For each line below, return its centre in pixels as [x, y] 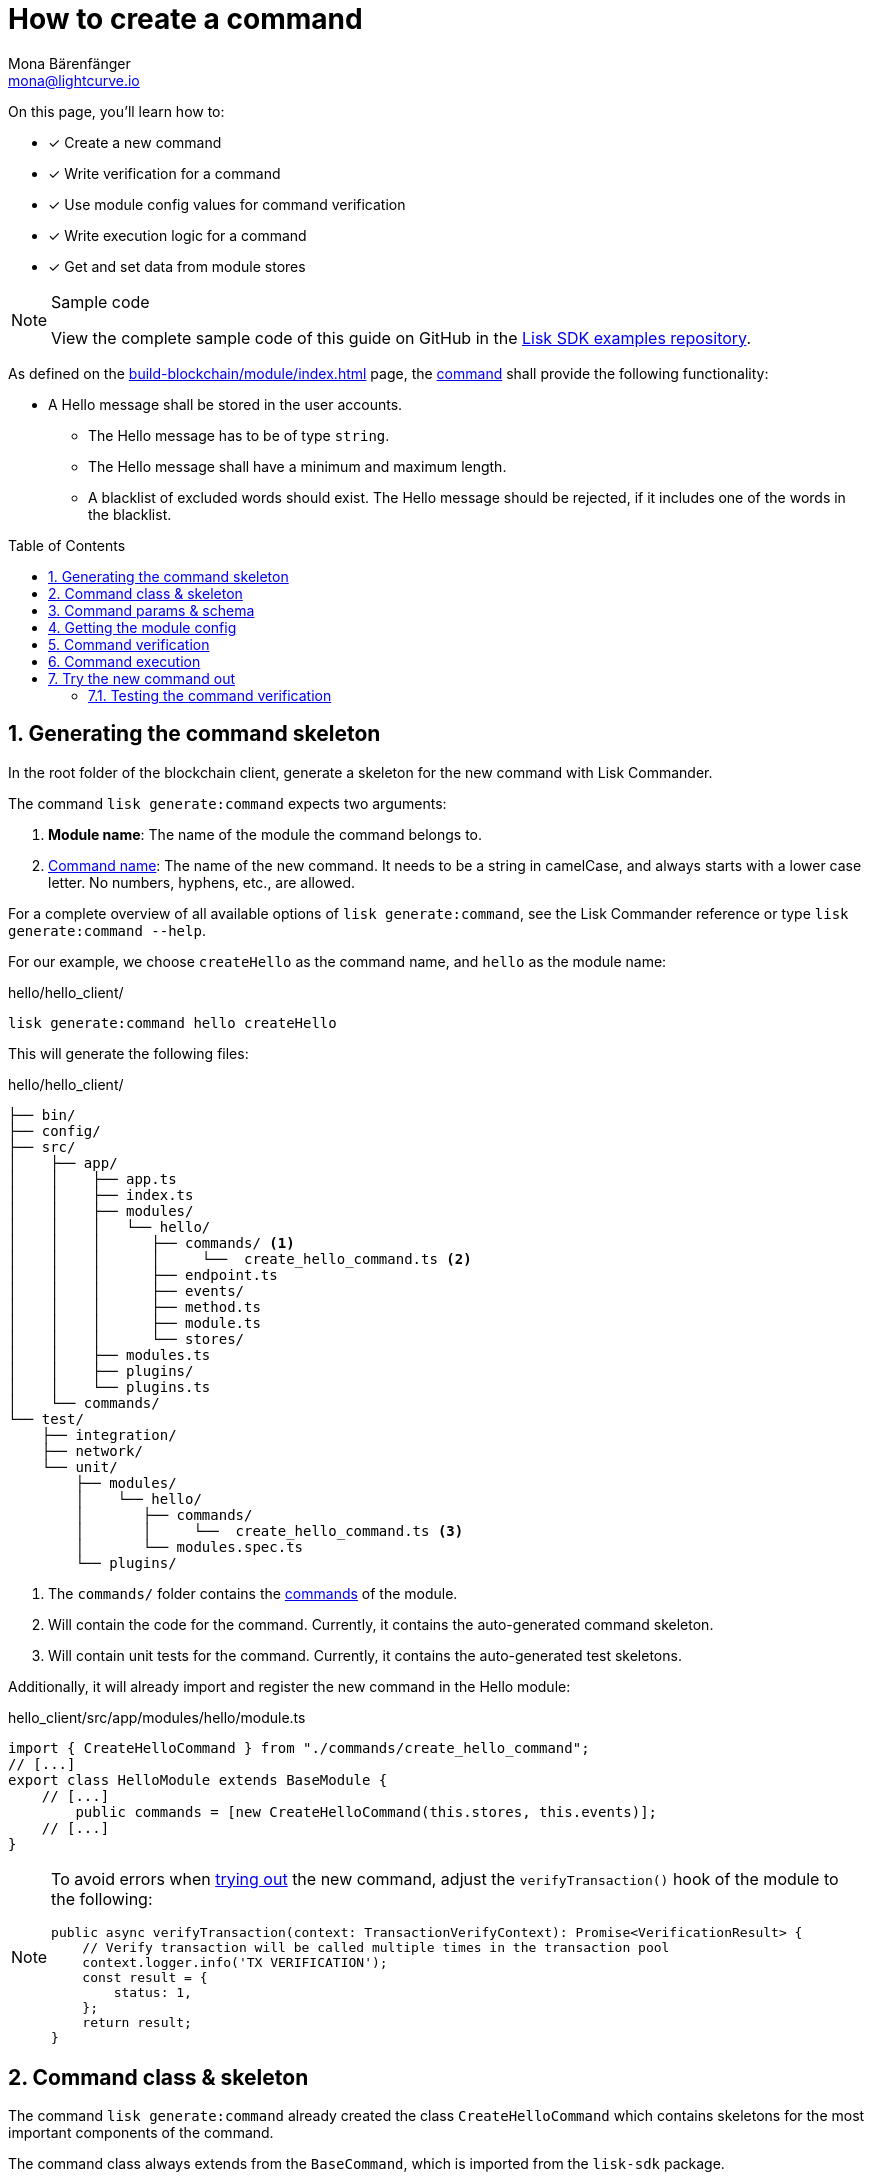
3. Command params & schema [151, 610]
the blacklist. [130, 514]
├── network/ [92, 1450]
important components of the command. [141, 2133]
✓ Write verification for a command [164, 173]
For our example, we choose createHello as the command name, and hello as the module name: [337, 961]
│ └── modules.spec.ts [189, 1546]
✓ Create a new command [135, 142]
